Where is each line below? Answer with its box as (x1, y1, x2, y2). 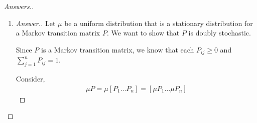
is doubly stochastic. (188, 27, 251, 38)
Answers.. (4, 1, 34, 11)
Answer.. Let (16, 17, 56, 28)
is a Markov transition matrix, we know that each (41, 44, 194, 54)
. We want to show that (106, 27, 180, 38)
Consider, (16, 73, 45, 84)
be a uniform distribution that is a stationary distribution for (64, 17, 253, 28)
